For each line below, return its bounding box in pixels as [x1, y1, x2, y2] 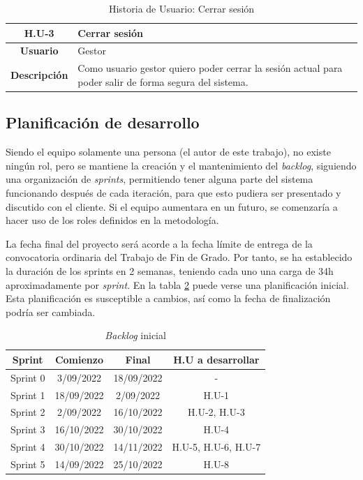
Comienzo [54, 352, 103, 366]
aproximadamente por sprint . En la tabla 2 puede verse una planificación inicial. [6, 277, 349, 292]
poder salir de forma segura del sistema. [77, 74, 249, 89]
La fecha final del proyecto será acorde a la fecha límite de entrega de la [6, 236, 313, 250]
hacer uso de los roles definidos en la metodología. [6, 213, 219, 227]
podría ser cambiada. [6, 304, 96, 319]
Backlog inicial [105, 328, 166, 343]
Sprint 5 [10, 456, 45, 471]
